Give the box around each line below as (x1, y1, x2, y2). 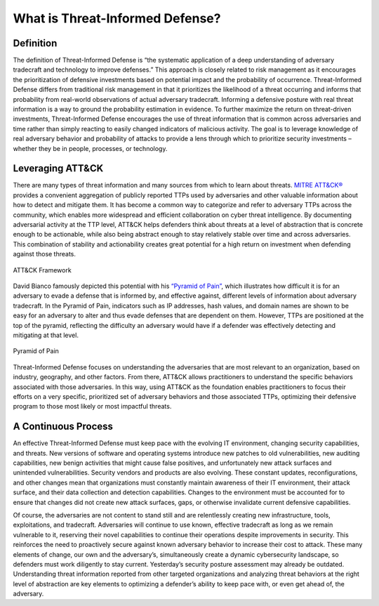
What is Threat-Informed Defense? (13, 11, 221, 26)
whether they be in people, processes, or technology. (13, 144, 168, 152)
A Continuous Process (13, 421, 114, 433)
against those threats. (13, 250, 77, 258)
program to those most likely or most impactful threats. (13, 402, 172, 411)
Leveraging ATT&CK (13, 162, 104, 175)
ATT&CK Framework (13, 265, 72, 274)
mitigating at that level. (13, 331, 79, 339)
